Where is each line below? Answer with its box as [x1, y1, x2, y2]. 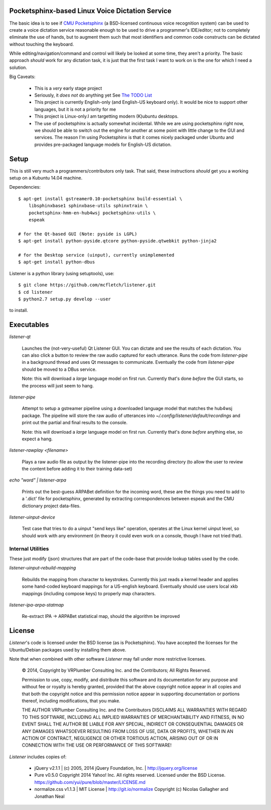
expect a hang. [22, 436, 53, 442]
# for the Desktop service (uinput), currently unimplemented [18, 252, 175, 258]
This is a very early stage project [34, 85, 102, 91]
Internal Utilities [9, 545, 49, 552]
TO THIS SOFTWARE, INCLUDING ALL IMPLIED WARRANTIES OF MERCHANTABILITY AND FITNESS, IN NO [22, 714, 244, 720]
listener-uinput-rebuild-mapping [9, 565, 76, 571]
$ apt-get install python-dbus [18, 259, 95, 265]
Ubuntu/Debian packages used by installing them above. [9, 646, 126, 653]
